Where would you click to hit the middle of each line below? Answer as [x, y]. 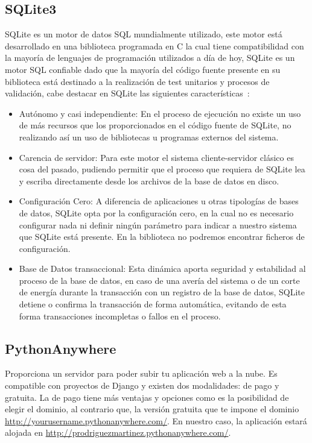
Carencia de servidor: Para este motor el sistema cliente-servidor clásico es [156, 157]
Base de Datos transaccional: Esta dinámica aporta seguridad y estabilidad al [162, 269]
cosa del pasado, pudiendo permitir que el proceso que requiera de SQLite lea [162, 169]
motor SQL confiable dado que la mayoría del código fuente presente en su [143, 69]
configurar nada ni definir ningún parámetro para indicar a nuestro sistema [158, 225]
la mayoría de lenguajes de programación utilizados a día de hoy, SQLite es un [150, 58]
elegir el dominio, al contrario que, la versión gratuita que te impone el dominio [152, 409]
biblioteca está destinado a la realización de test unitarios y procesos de [137, 81]
